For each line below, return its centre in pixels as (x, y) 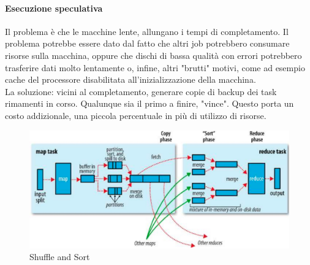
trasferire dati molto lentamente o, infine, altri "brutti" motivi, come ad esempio (155, 67)
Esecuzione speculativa (54, 8)
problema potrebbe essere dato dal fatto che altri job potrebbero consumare (147, 43)
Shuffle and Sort (60, 257)
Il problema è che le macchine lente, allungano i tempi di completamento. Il (147, 31)
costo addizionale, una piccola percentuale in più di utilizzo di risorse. (136, 115)
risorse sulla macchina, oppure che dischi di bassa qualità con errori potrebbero (153, 55)
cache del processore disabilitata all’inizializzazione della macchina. (130, 79)
